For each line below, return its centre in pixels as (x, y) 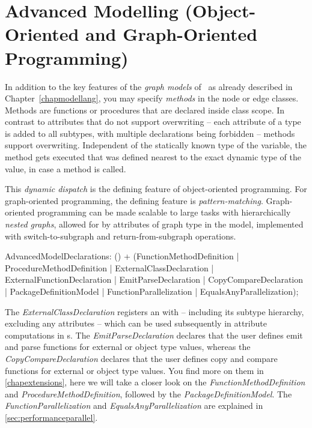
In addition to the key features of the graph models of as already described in (149, 86)
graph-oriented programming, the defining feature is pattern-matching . (134, 200)
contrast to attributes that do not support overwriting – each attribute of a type (153, 122)
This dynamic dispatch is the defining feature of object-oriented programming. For (156, 189)
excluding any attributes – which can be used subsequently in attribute (136, 323)
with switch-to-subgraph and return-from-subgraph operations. (121, 236)
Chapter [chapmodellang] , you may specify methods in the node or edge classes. (152, 98)
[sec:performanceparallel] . (51, 417)
